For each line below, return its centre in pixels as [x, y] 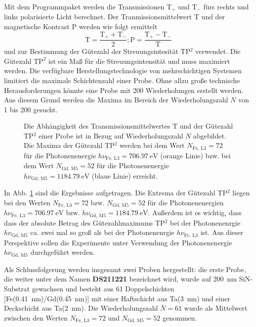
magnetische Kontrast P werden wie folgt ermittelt [81, 26]
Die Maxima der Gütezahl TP [69, 145]
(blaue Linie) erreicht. [125, 175]
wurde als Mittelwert [216, 308]
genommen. [180, 317]
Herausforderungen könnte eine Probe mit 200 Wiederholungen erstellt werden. [124, 90]
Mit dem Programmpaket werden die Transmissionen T [88, 6]
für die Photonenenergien [186, 202]
